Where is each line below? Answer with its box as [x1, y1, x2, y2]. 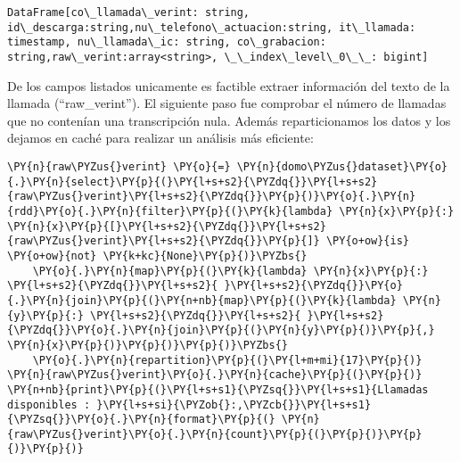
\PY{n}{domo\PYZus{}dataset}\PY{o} [236, 161, 448, 173]
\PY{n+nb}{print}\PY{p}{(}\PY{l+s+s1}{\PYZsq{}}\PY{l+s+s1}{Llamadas [7, 383, 429, 396]
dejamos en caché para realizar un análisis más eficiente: [7, 128, 314, 147]
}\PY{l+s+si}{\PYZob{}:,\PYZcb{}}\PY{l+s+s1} [96, 398, 372, 411]
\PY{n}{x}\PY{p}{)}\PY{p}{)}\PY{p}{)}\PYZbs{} [7, 338, 288, 351]
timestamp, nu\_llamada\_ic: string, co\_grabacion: [7, 36, 326, 49]
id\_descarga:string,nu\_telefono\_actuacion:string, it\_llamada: [7, 21, 416, 34]
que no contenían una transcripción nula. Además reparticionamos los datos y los [7, 111, 451, 129]
